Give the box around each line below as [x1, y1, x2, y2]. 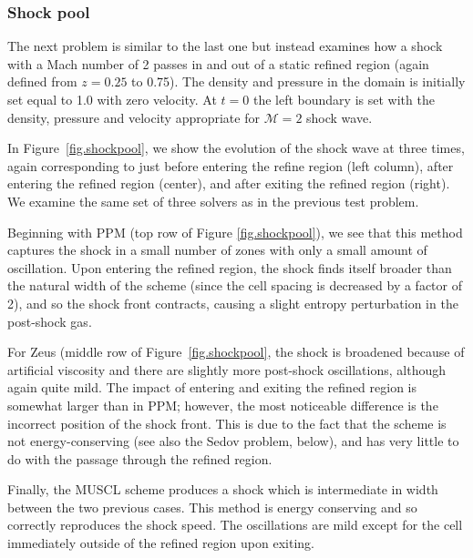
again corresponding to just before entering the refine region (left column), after [7, 156, 454, 175]
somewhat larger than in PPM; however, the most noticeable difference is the [7, 395, 438, 414]
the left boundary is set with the [252, 90, 435, 108]
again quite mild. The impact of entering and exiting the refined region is [7, 378, 416, 397]
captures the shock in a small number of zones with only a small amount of [7, 240, 427, 259]
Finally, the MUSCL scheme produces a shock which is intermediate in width [7, 480, 438, 499]
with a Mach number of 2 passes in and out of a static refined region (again [7, 54, 429, 73]
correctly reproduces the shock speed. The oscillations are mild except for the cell [7, 515, 463, 534]
